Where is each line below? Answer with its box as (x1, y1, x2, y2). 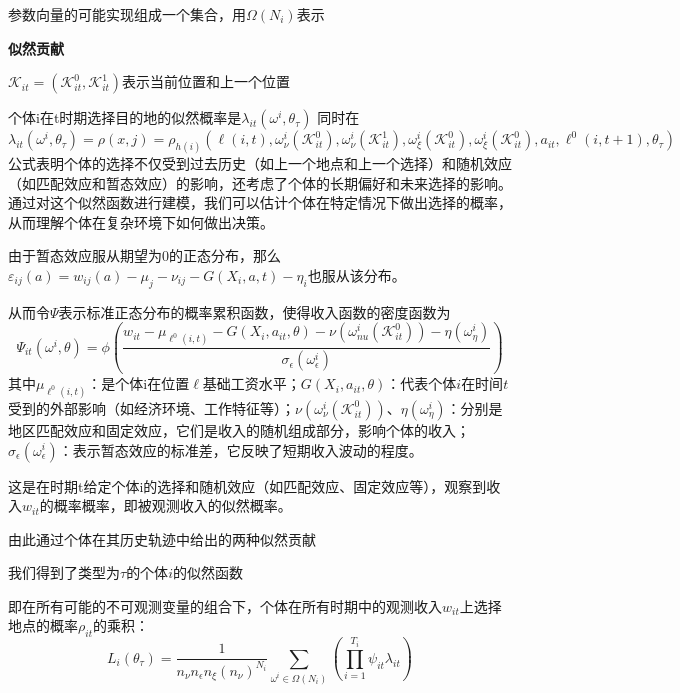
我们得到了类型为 (8, 562, 120, 583)
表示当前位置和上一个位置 (122, 71, 291, 92)
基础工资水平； (202, 373, 301, 394)
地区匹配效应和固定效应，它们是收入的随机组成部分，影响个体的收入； (8, 419, 470, 440)
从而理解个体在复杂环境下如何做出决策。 (8, 211, 274, 232)
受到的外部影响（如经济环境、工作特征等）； (8, 397, 295, 418)
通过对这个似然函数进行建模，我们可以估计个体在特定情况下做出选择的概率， (8, 192, 512, 213)
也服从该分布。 (307, 265, 406, 286)
